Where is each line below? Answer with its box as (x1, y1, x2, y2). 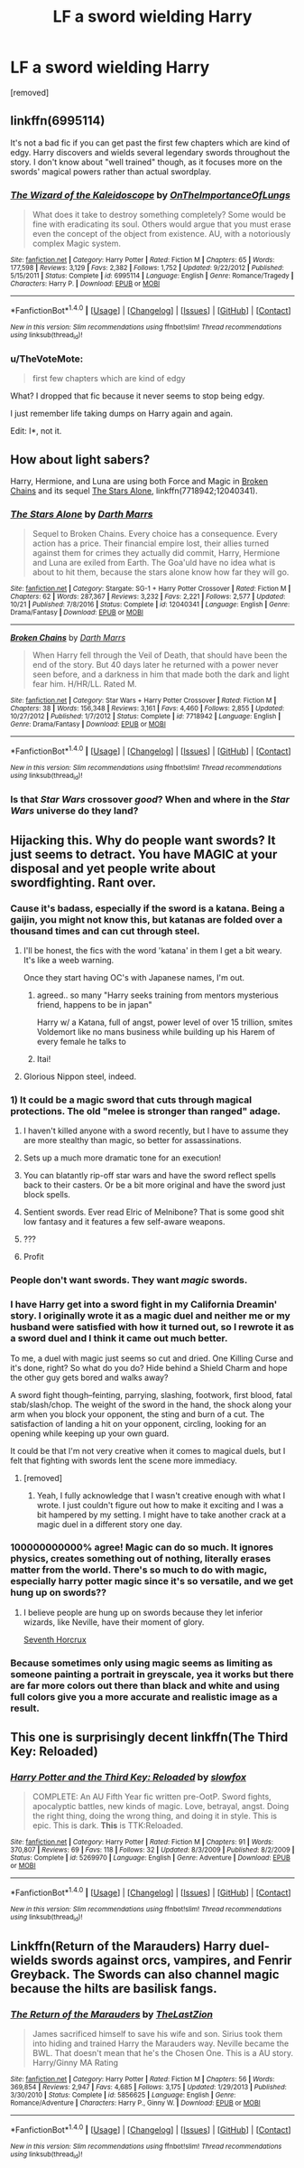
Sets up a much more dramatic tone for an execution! (23, 1152, 222, 1163)
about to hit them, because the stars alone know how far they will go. (32, 567, 290, 577)
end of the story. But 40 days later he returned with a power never (32, 660, 279, 671)
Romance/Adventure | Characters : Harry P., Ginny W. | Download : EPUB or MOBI (10, 2098, 261, 2107)
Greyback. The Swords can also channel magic (10, 1966, 280, 1982)
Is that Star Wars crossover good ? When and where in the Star (10, 793, 290, 806)
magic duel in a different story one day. (36, 1518, 183, 1529)
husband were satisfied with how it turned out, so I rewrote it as (10, 1321, 294, 1334)
